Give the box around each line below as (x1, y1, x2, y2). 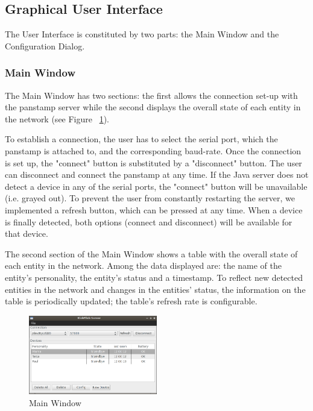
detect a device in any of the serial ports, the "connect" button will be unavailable (5, 180, 308, 192)
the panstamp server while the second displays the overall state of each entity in (5, 101, 301, 113)
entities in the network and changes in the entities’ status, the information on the (5, 283, 306, 295)
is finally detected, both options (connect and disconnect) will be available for (5, 215, 292, 228)
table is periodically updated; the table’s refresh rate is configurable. (5, 295, 258, 307)
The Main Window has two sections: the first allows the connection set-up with (5, 89, 298, 101)
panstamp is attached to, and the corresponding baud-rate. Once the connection (5, 144, 302, 157)
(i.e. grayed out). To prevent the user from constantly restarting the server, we (5, 192, 295, 204)
